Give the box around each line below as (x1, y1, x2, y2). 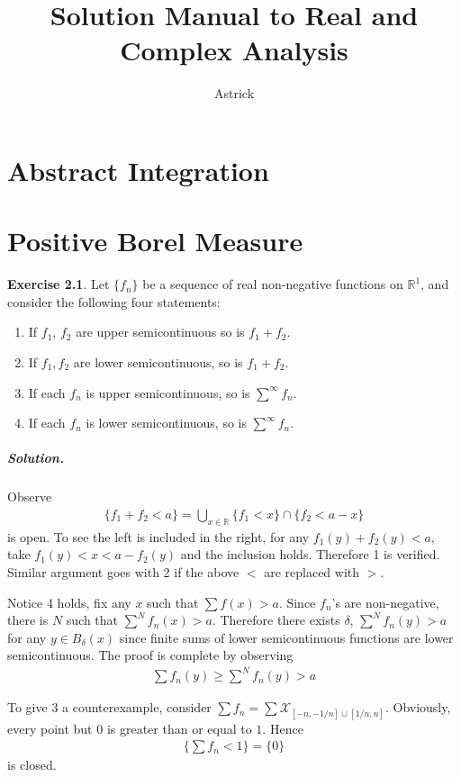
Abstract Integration (7, 151, 269, 188)
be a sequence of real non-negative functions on (142, 275, 403, 294)
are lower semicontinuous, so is (73, 353, 243, 371)
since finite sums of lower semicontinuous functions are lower (119, 628, 454, 646)
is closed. (7, 755, 57, 774)
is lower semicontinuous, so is (86, 413, 248, 432)
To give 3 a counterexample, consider (7, 698, 212, 717)
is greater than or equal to (106, 718, 252, 737)
